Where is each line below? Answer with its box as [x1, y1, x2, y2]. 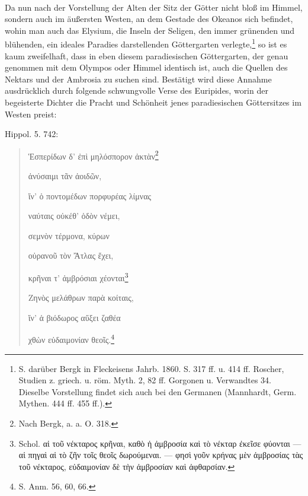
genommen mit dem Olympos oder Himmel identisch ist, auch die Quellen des [5, 61, 288, 74]
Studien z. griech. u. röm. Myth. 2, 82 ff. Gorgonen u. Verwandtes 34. [18, 374, 271, 386]
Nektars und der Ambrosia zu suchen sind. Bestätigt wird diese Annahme [5, 72, 272, 85]
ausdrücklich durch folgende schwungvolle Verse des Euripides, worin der [5, 84, 268, 97]
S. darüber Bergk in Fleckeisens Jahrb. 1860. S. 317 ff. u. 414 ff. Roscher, [18, 362, 284, 374]
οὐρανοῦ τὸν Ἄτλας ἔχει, [28, 249, 114, 262]
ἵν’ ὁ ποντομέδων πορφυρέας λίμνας [28, 189, 152, 202]
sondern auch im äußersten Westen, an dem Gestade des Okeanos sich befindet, [5, 12, 293, 25]
